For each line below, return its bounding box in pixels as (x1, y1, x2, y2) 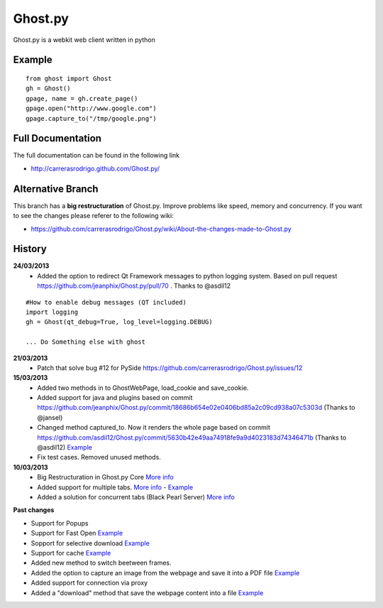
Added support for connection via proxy (30, 579, 148, 587)
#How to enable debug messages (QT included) (26, 298, 187, 306)
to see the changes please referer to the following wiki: (13, 212, 174, 220)
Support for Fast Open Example (30, 529, 123, 538)
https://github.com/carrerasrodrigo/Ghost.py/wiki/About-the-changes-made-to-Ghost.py (30, 224, 292, 233)
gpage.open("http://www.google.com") (26, 104, 157, 113)
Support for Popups (30, 519, 89, 527)
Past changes (13, 506, 55, 514)
